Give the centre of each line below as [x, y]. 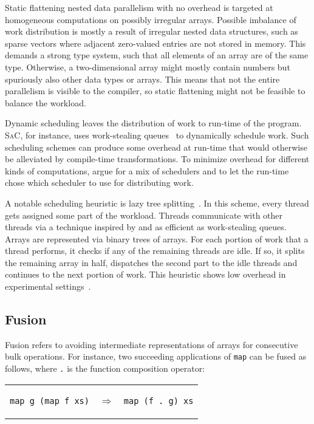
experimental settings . [48, 286]
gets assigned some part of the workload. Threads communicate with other [144, 215]
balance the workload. [46, 102]
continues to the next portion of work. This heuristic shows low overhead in [145, 274]
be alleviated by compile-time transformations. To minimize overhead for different [157, 159]
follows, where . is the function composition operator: [105, 368]
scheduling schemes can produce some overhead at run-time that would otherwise [156, 147]
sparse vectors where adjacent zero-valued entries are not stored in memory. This [155, 43]
